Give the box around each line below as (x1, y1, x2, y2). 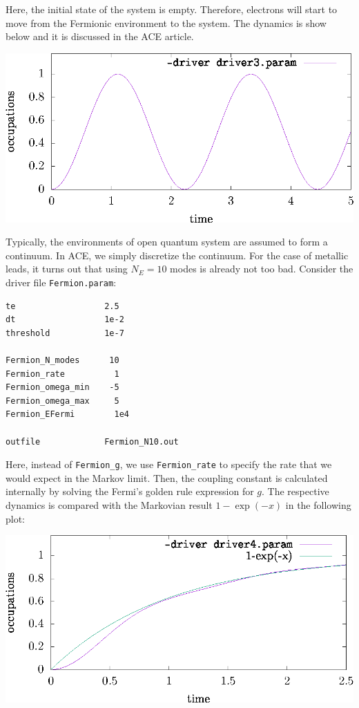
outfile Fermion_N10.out (6, 436, 179, 447)
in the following (285, 498, 351, 512)
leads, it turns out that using (6, 261, 128, 276)
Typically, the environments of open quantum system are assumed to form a (6, 234, 328, 249)
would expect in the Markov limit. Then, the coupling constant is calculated (6, 470, 328, 485)
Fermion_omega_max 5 (6, 395, 119, 406)
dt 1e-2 (6, 315, 124, 325)
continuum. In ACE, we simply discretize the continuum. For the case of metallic (6, 248, 349, 262)
